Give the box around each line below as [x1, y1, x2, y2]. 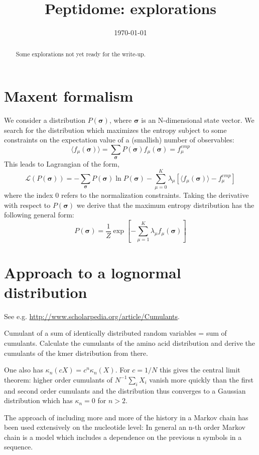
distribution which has [4, 395, 73, 406]
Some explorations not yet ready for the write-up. [16, 49, 146, 58]
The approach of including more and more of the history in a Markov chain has [4, 412, 248, 422]
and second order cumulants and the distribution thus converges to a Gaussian [4, 385, 246, 396]
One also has [4, 364, 43, 375]
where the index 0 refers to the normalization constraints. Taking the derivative [4, 190, 249, 200]
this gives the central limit [159, 364, 240, 375]
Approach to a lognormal [4, 262, 181, 282]
